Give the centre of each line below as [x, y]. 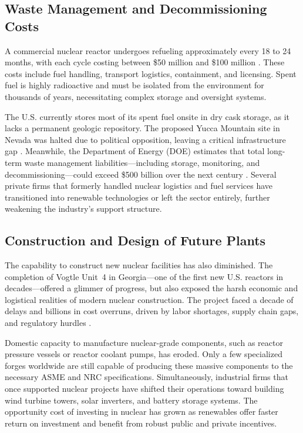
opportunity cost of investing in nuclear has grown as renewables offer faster [142, 412]
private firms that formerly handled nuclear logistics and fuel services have [139, 186]
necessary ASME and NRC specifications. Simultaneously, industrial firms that [147, 377]
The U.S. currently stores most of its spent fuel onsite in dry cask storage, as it [147, 116]
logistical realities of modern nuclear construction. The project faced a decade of [149, 299]
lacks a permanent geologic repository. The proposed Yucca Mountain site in [142, 128]
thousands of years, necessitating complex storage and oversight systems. [136, 96]
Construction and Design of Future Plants [135, 240]
